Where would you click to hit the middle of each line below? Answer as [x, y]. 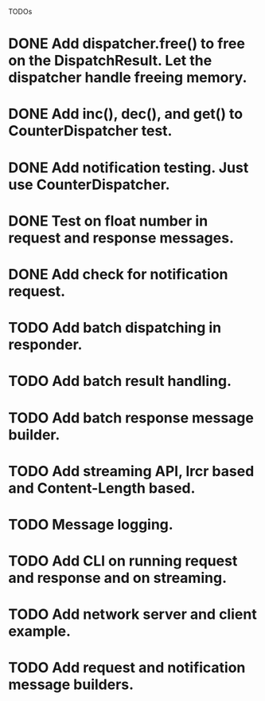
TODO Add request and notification [127, 668]
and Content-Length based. [102, 488]
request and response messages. [121, 238]
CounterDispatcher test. [90, 131]
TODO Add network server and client [132, 614]
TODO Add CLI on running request [123, 561]
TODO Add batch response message [131, 417]
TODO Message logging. [91, 524]
